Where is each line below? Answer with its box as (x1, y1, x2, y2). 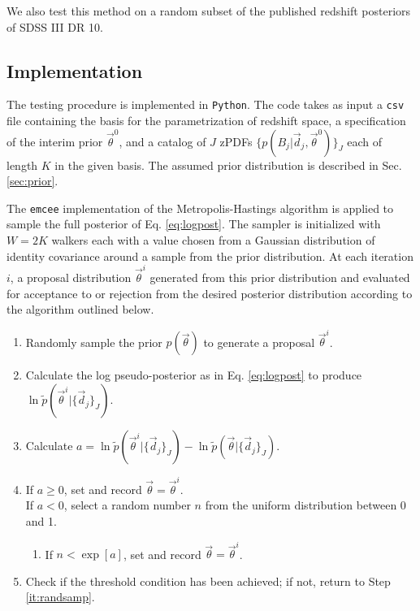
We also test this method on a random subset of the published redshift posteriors (6, 2, 411, 19)
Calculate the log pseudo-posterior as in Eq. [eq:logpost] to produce (25, 366, 362, 383)
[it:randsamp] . (25, 588, 95, 605)
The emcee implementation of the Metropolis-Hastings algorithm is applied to (6, 199, 394, 216)
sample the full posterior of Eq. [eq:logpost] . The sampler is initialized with (6, 215, 381, 232)
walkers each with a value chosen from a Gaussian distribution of (51, 232, 375, 249)
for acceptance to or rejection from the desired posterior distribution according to (6, 284, 413, 301)
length (6, 156, 38, 173)
